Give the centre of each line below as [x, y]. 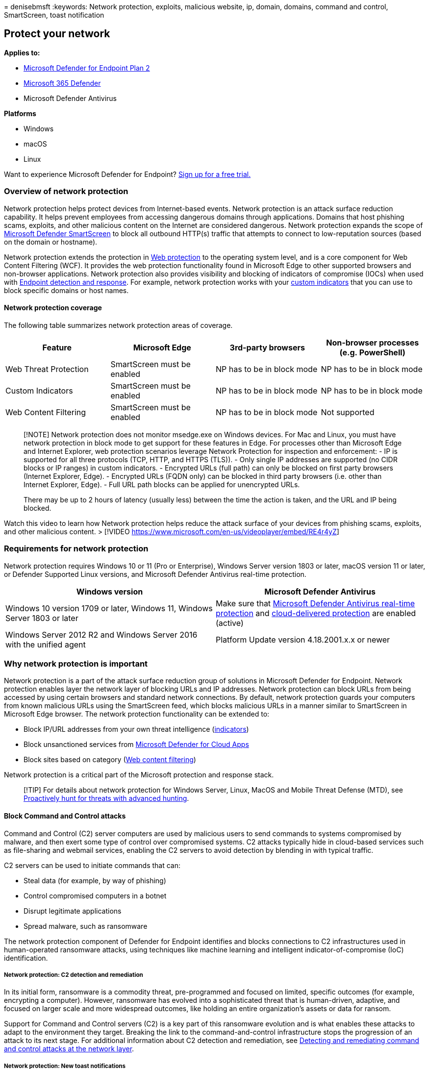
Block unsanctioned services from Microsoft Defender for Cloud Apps [136, 745]
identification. [26, 958]
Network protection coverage [53, 308]
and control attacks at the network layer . [69, 1049]
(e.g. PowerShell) [372, 352]
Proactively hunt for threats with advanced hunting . [106, 798]
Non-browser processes [373, 342]
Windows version [110, 591]
